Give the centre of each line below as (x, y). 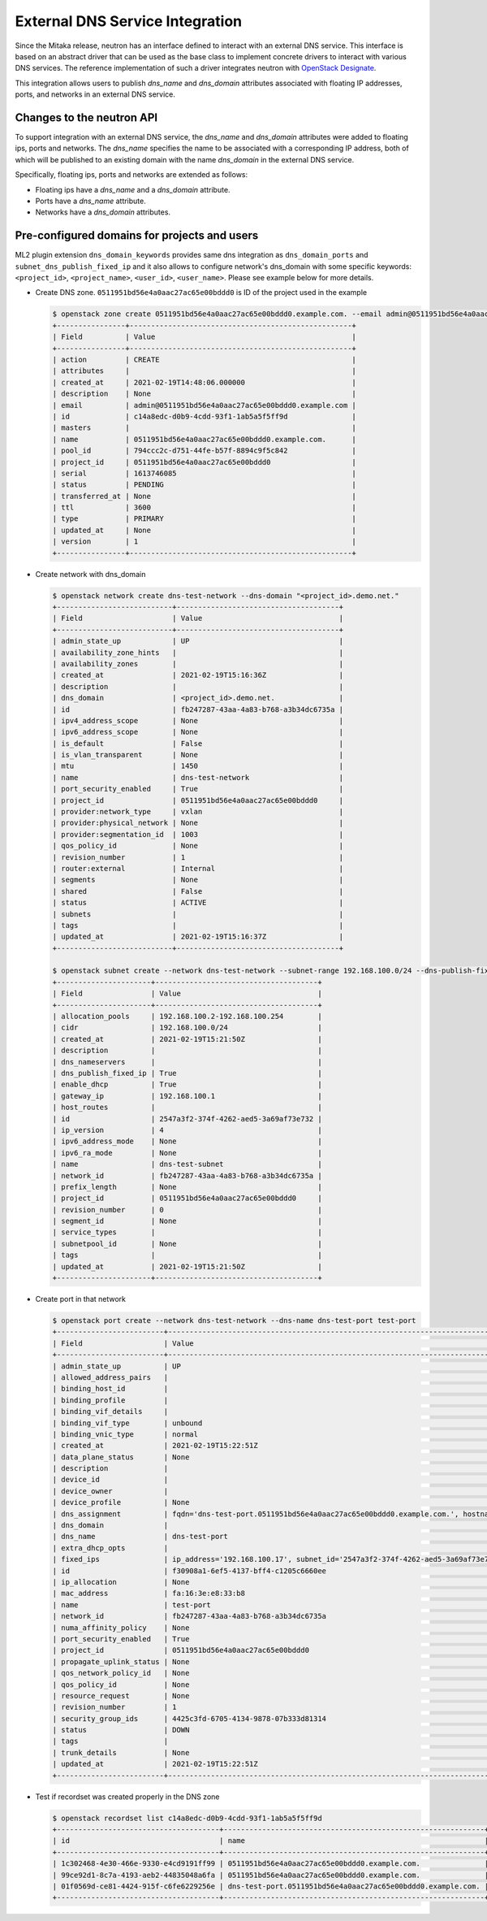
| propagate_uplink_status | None (121, 1661)
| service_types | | (187, 1232)
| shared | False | (198, 891)
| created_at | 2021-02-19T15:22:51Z (155, 1446)
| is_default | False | (198, 743)
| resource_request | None (121, 1696)
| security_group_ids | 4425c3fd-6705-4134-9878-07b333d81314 (190, 1718)
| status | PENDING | (205, 485)
